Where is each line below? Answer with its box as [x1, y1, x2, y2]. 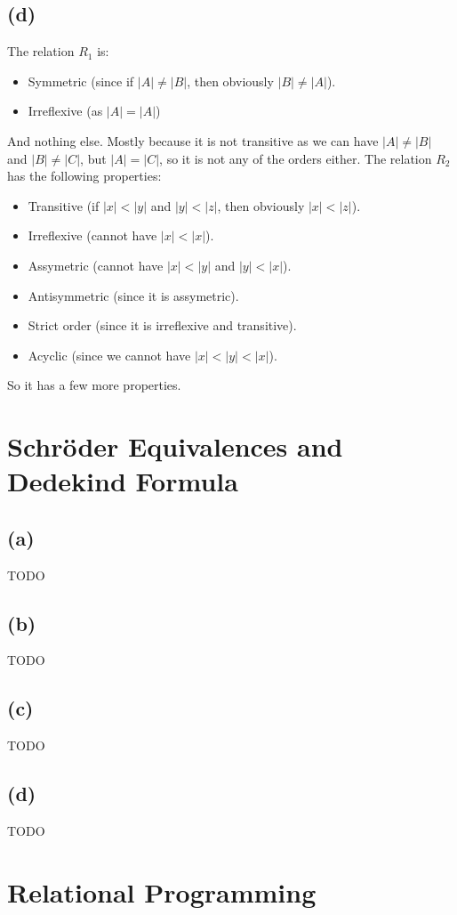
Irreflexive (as [28, 101, 103, 120]
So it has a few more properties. [7, 376, 181, 394]
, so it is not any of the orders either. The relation [159, 149, 432, 167]
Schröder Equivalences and [7, 428, 343, 465]
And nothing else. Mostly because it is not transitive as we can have [7, 131, 379, 150]
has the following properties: [7, 166, 162, 185]
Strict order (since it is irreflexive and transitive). [28, 316, 297, 335]
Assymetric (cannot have [28, 255, 164, 274]
